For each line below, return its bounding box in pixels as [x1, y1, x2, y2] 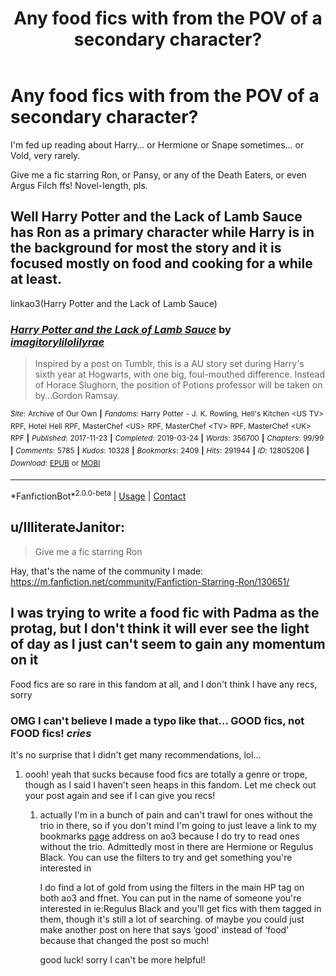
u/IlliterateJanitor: [10, 519, 126, 536]
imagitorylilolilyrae [10, 335, 105, 349]
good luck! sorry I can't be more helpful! [39, 953, 206, 966]
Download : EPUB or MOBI [10, 458, 101, 468]
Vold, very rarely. [10, 149, 81, 161]
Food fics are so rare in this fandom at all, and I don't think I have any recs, [10, 678, 318, 690]
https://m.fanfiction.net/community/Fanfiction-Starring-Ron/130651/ [10, 575, 290, 587]
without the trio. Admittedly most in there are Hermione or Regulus [39, 840, 314, 852]
